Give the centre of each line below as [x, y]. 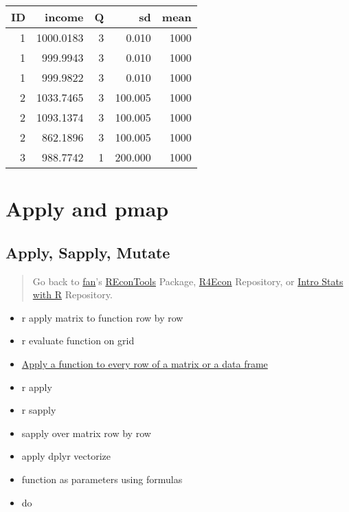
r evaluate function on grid [78, 341]
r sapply [39, 410]
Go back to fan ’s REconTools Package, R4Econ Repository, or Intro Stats [188, 281]
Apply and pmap [87, 209]
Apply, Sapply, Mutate [88, 252]
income [64, 17]
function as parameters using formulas [102, 479]
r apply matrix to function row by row [102, 317]
